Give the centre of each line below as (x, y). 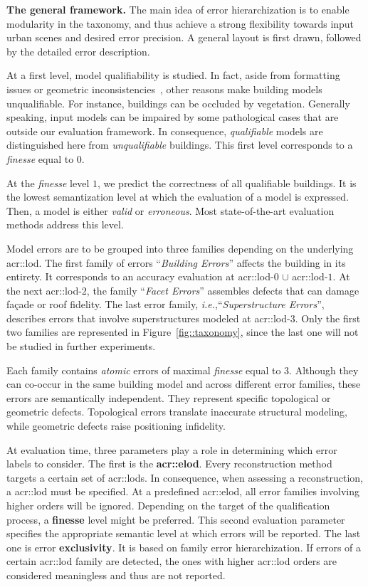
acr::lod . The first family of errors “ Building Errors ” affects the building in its (176, 262)
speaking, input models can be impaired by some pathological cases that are (173, 117)
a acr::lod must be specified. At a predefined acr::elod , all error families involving (183, 491)
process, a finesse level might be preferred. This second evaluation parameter (176, 519)
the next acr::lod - (44, 290)
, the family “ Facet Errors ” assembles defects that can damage (223, 290)
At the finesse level (48, 183)
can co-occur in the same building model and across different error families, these (184, 384)
